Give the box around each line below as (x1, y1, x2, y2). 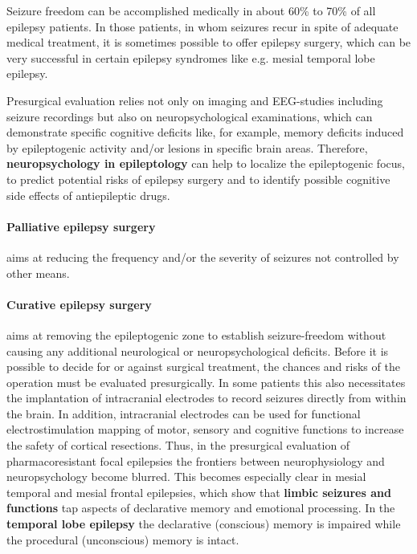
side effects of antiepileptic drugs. (6, 186, 170, 203)
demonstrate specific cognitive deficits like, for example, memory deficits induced (6, 124, 404, 141)
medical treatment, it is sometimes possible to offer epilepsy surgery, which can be (6, 34, 411, 51)
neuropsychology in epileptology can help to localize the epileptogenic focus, (6, 155, 405, 172)
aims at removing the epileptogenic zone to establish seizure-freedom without (6, 326, 386, 343)
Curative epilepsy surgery (6, 295, 152, 312)
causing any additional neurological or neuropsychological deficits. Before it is (6, 342, 389, 359)
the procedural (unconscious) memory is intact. (6, 531, 239, 548)
